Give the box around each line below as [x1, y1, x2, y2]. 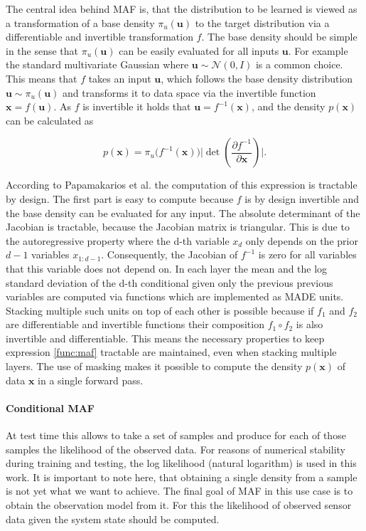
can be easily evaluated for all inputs [119, 43, 279, 58]
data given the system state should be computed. [6, 511, 220, 526]
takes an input [88, 70, 151, 85]
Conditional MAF [6, 400, 95, 415]
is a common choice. [255, 57, 343, 72]
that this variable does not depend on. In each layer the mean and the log [6, 261, 328, 275]
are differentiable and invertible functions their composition [6, 317, 264, 332]
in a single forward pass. [38, 372, 144, 387]
